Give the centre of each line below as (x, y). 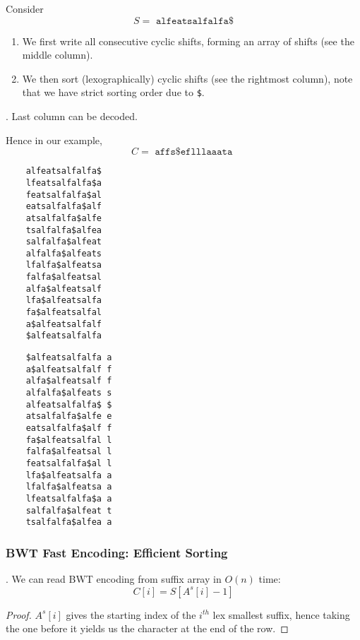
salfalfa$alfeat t (69, 510)
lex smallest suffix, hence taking (281, 614)
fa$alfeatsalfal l (69, 440)
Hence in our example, (54, 140)
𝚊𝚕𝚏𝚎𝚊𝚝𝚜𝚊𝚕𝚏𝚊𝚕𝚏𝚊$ (195, 21)
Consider (25, 8)
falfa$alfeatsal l (69, 452)
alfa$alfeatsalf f (69, 381)
